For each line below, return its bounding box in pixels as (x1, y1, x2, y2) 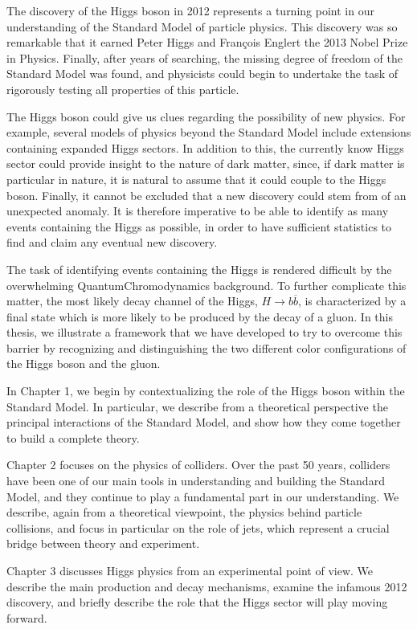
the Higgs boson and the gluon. (6, 355, 161, 372)
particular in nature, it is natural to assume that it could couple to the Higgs (6, 170, 386, 187)
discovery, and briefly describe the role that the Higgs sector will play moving (6, 594, 388, 611)
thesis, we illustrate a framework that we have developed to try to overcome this (6, 324, 403, 341)
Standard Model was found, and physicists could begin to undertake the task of (6, 65, 399, 82)
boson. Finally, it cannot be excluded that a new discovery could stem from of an (6, 186, 407, 203)
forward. (6, 609, 47, 626)
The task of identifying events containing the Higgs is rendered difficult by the (6, 260, 392, 277)
